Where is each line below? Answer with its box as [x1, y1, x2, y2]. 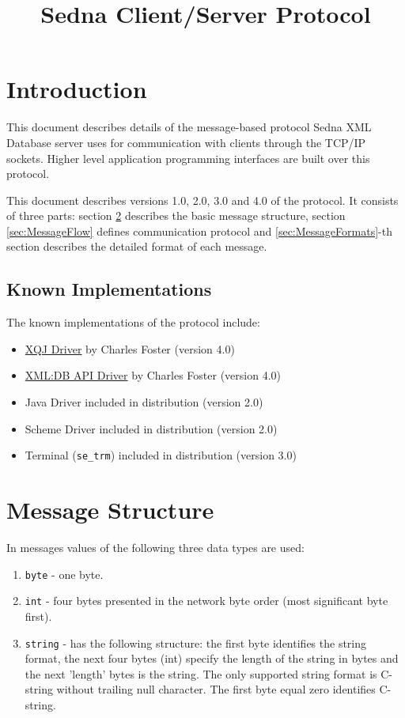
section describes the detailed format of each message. [6, 238, 267, 255]
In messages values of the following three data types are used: [6, 539, 305, 556]
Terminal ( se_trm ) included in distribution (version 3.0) [25, 447, 297, 463]
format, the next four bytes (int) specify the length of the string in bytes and [25, 650, 399, 667]
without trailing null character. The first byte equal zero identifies [56, 681, 376, 697]
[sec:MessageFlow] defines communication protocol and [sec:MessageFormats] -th [6, 222, 392, 239]
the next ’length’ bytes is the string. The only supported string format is [25, 665, 377, 682]
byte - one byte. [25, 565, 104, 582]
